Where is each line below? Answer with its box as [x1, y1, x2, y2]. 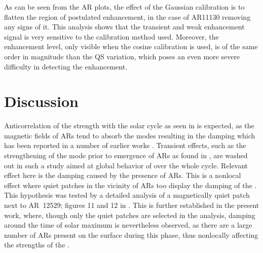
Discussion [4, 91, 79, 112]
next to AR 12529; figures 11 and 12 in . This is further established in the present [4, 200, 259, 210]
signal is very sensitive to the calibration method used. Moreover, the [4, 31, 219, 42]
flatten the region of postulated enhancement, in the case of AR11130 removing [4, 11, 251, 22]
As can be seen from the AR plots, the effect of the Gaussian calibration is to [4, 2, 245, 12]
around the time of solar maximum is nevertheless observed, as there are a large [4, 220, 252, 230]
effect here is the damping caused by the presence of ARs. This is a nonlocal [4, 170, 241, 180]
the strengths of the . [4, 239, 69, 250]
